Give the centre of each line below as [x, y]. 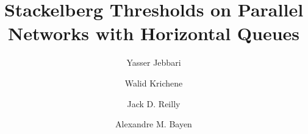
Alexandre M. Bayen [154, 124]
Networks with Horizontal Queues [154, 33]
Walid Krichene [154, 83]
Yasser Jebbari [154, 62]
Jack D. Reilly [154, 103]
